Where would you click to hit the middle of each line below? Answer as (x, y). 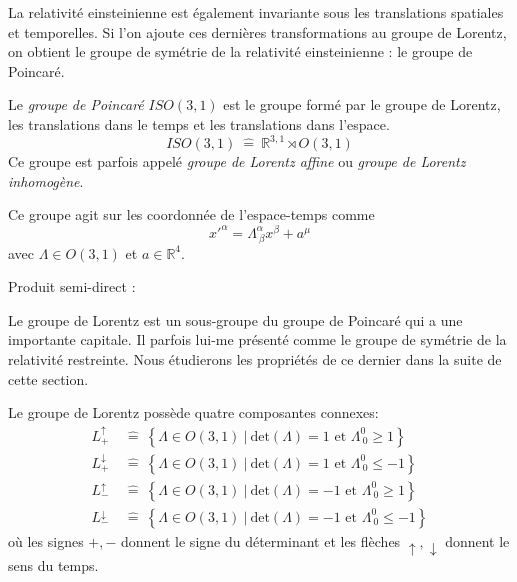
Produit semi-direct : (72, 286)
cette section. (48, 378)
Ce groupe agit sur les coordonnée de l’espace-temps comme (191, 214)
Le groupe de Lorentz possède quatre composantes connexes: (193, 412)
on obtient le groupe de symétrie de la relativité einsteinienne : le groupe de (240, 51)
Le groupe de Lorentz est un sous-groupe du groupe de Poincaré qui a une (235, 319)
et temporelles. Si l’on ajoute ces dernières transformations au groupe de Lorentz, (257, 31)
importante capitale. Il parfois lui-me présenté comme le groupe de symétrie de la (257, 339)
